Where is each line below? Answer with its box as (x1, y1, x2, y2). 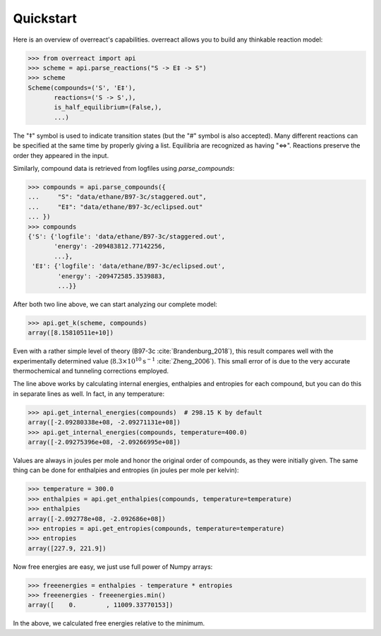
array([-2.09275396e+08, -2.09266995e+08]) (28, 438, 181, 446)
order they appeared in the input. (13, 151, 109, 160)
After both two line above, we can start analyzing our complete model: (13, 300, 218, 308)
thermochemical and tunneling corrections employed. (13, 367, 169, 376)
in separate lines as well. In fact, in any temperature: (13, 389, 165, 398)
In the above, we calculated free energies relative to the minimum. (13, 619, 205, 628)
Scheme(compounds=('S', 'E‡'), (28, 83, 137, 92)
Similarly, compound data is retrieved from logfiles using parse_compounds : (13, 164, 235, 173)
